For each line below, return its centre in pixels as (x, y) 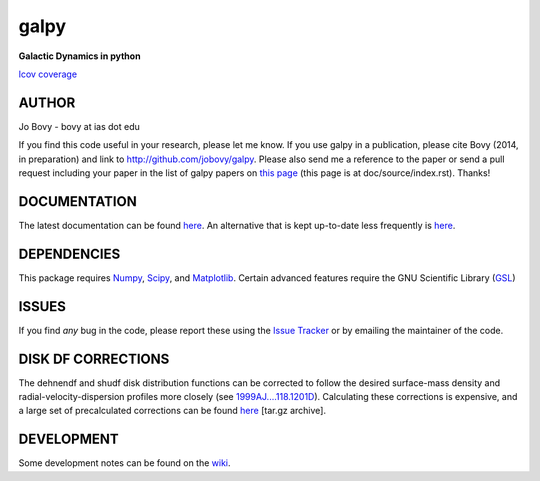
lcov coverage (48, 74)
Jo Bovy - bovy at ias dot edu (79, 126)
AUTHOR (47, 102)
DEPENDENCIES (69, 253)
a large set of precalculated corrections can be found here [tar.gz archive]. (172, 411)
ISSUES (42, 306)
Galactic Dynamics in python (79, 56)
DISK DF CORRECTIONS (94, 358)
